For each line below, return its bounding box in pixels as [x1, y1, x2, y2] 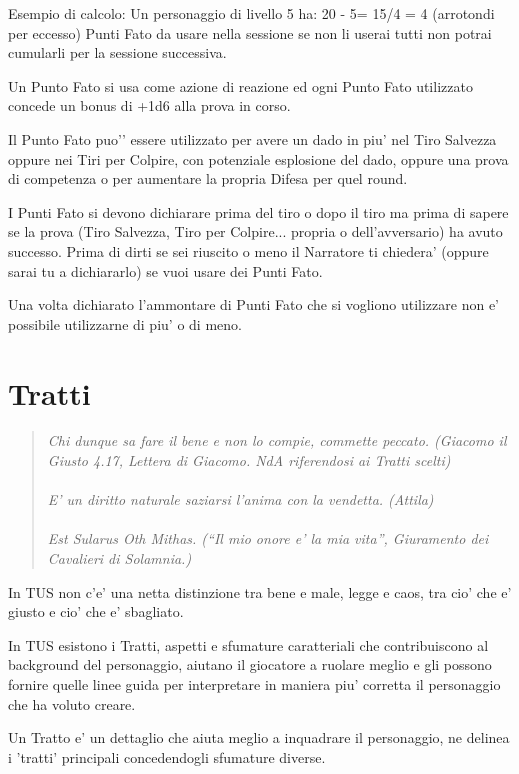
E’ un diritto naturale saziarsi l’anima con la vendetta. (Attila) [47, 489, 434, 510]
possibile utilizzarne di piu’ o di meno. [8, 313, 242, 334]
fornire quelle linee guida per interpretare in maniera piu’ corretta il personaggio [8, 673, 501, 694]
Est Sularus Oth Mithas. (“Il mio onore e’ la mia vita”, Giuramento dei [47, 528, 489, 549]
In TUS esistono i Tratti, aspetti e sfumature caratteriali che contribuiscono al [8, 634, 489, 655]
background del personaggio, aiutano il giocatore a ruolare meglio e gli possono [8, 654, 492, 675]
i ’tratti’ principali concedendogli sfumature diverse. [8, 746, 326, 767]
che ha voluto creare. [8, 693, 136, 714]
